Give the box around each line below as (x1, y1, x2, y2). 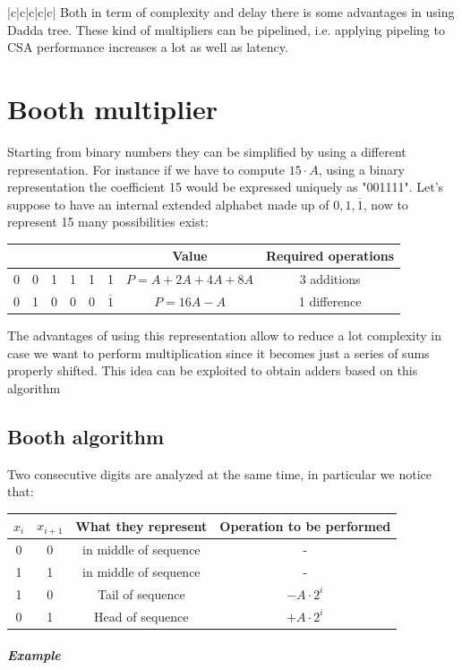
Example (7, 646, 61, 665)
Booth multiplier (7, 90, 218, 126)
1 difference (298, 292, 362, 311)
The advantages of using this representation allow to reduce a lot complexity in (7, 326, 441, 345)
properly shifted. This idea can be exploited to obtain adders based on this (7, 361, 418, 380)
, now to (363, 194, 408, 213)
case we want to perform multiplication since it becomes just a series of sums (7, 343, 430, 362)
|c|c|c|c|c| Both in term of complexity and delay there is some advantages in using (7, 3, 455, 21)
